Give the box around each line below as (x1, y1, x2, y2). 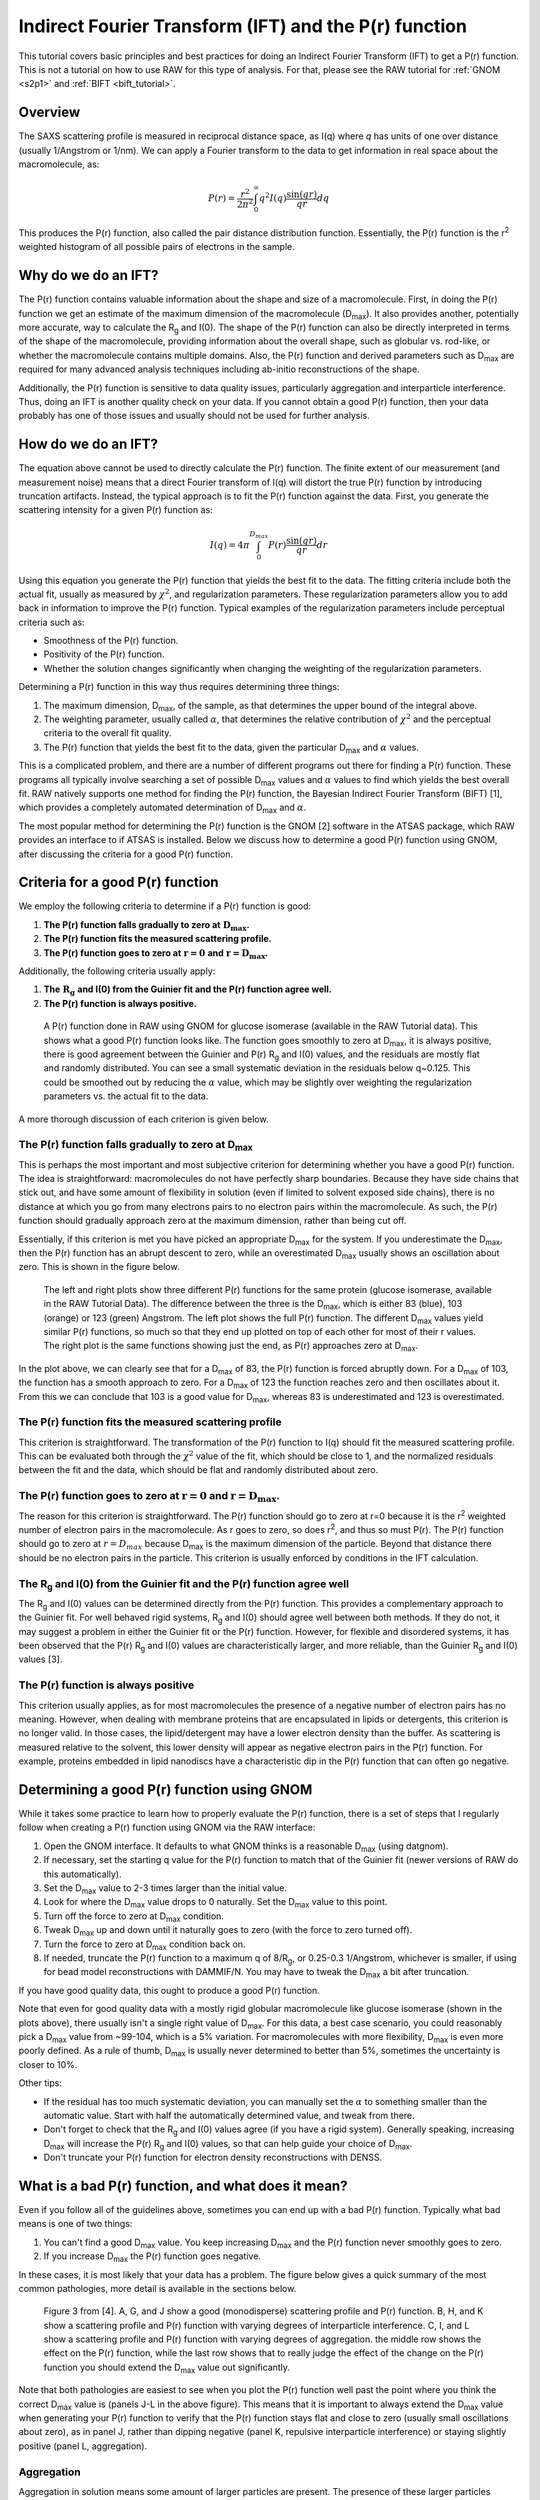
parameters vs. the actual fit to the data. (43, 1090, 209, 1102)
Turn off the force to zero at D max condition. (43, 1910, 225, 1924)
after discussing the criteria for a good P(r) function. (18, 848, 234, 860)
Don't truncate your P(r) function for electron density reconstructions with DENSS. (43, 2151, 383, 2164)
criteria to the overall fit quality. (43, 727, 172, 739)
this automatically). (43, 1868, 122, 1880)
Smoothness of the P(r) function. (43, 635, 179, 647)
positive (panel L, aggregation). (18, 2440, 148, 2452)
